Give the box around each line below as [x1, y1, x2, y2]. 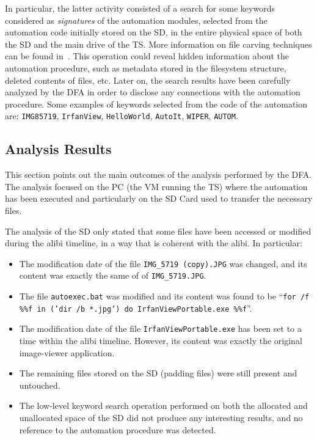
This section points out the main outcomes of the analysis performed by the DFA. [5, 168, 312, 181]
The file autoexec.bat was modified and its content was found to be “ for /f [19, 290, 310, 302]
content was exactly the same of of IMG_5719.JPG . [19, 269, 206, 282]
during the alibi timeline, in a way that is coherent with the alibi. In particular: [5, 237, 302, 249]
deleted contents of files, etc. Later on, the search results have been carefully [5, 73, 291, 86]
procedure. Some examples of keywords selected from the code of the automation [5, 97, 308, 110]
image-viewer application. [19, 346, 115, 359]
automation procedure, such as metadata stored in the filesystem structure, [5, 61, 286, 74]
